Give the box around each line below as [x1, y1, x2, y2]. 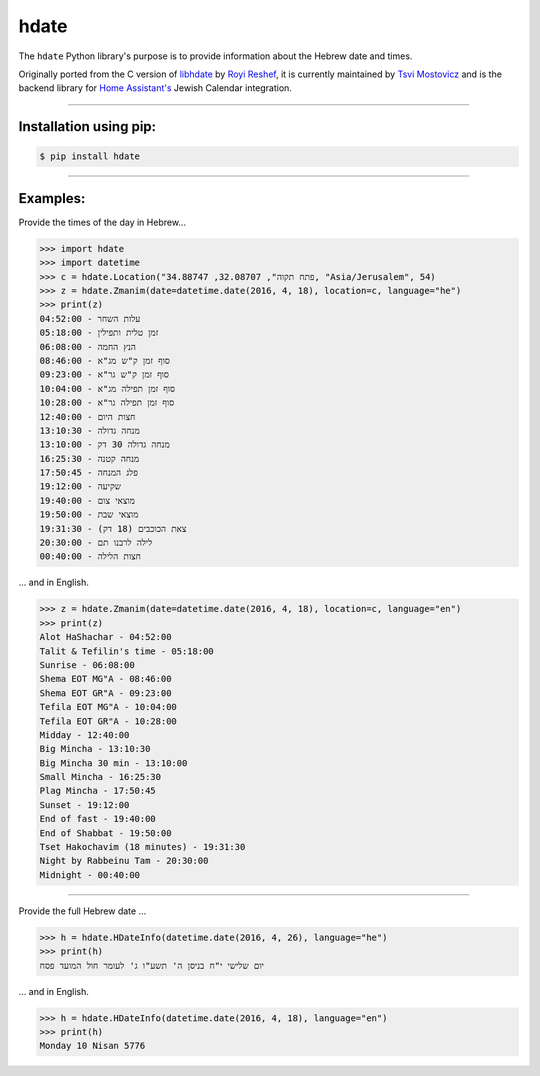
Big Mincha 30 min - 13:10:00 [39, 757, 188, 769]
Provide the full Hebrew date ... [18, 905, 147, 917]
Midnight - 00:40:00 [39, 869, 140, 880]
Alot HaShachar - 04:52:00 [39, 631, 172, 643]
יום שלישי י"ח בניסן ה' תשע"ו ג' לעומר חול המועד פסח [39, 960, 265, 971]
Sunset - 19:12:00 [39, 799, 130, 810]
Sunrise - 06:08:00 [39, 659, 135, 670]
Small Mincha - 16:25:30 [39, 771, 162, 783]
